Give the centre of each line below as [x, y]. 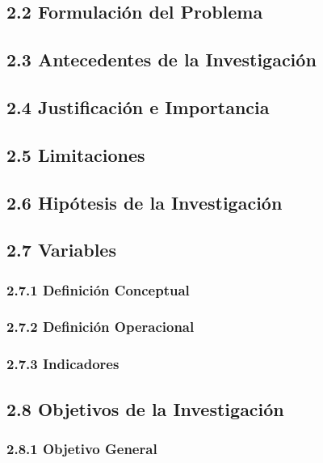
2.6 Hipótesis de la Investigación [145, 202]
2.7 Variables [61, 250]
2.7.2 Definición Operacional [101, 327]
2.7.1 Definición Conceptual [98, 289]
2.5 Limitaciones [76, 154]
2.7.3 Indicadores [63, 364]
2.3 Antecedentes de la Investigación [161, 59]
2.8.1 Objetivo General [82, 448]
